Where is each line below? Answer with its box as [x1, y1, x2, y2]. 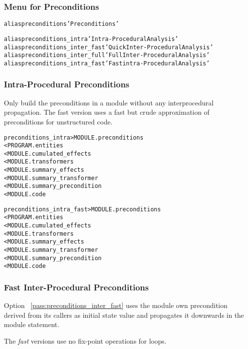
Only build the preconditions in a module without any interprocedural [4, 97, 214, 107]
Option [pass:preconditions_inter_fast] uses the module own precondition [4, 300, 228, 310]
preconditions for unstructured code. [4, 116, 113, 126]
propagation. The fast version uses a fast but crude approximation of [4, 107, 210, 117]
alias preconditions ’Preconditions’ [4, 21, 119, 28]
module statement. [4, 319, 59, 329]
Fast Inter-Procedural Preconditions [4, 281, 149, 293]
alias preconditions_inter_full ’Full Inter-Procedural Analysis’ [4, 52, 210, 59]
